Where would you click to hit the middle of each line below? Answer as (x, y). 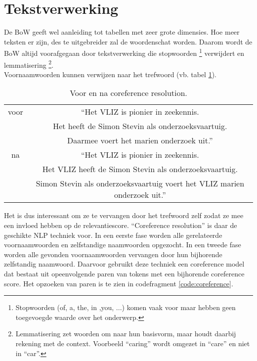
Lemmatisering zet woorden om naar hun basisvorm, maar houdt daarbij (126, 334)
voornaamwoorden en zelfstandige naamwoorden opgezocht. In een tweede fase (123, 245)
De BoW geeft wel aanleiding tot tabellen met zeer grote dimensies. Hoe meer (122, 32)
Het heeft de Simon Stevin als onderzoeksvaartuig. (140, 126)
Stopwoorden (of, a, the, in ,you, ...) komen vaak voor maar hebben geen (126, 307)
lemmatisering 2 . (29, 64)
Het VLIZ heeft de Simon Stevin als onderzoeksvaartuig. (140, 169)
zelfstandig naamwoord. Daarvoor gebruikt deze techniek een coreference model (124, 264)
